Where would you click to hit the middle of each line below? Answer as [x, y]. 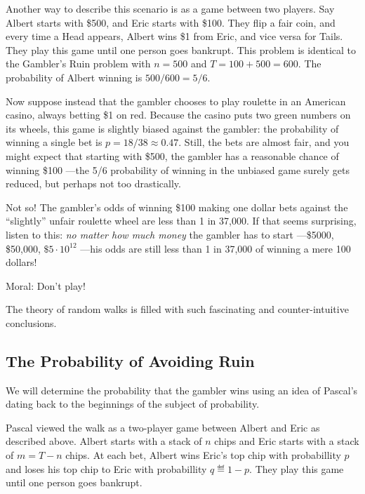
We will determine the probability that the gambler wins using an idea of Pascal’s [182, 390]
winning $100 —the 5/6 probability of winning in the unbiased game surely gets [178, 169]
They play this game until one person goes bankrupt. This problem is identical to [181, 49]
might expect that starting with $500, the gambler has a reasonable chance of [172, 155]
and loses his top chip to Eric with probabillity [106, 468]
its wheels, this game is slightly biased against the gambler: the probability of [172, 128]
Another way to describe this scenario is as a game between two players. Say [170, 8]
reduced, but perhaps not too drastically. [93, 183]
